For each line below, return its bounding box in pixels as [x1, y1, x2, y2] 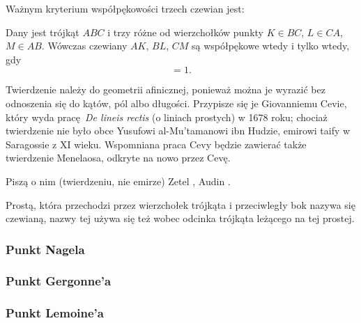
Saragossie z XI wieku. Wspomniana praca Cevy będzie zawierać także [6, 136, 307, 151]
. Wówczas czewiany [41, 38, 128, 53]
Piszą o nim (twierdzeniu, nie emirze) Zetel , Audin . [6, 173, 231, 188]
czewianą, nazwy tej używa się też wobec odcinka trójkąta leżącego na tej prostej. [6, 211, 355, 226]
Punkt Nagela [6, 240, 85, 258]
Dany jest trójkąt [6, 24, 79, 39]
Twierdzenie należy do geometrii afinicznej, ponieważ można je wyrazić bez [6, 82, 325, 97]
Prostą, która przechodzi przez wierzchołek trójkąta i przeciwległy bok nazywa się [6, 197, 355, 212]
